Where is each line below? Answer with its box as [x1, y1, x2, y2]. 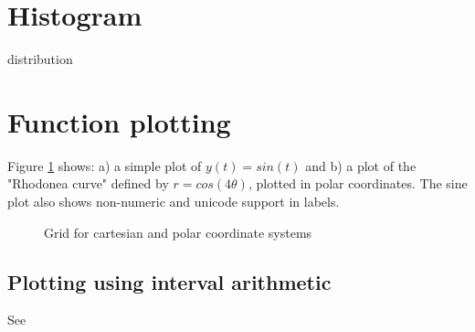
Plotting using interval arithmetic [7, 267, 332, 295]
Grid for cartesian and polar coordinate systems [44, 222, 312, 241]
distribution [7, 49, 73, 69]
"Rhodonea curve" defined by [7, 174, 169, 193]
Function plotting [7, 102, 231, 140]
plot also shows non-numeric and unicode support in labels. [7, 192, 340, 211]
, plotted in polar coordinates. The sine [248, 174, 468, 193]
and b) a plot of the [305, 155, 417, 175]
